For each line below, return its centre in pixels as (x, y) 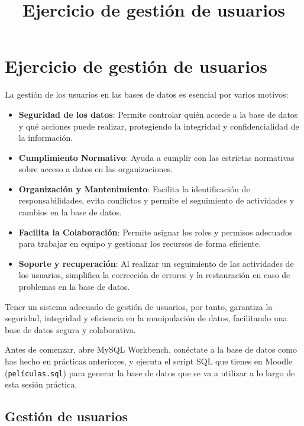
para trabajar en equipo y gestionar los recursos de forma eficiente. (140, 243)
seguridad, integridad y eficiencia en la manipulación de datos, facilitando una (146, 318)
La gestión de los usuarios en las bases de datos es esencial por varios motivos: (147, 94)
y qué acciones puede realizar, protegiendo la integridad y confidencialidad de (159, 126)
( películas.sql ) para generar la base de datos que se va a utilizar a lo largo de (150, 372)
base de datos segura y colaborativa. (70, 329)
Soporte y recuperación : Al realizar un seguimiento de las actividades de (156, 263)
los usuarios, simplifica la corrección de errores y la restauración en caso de (154, 275)
